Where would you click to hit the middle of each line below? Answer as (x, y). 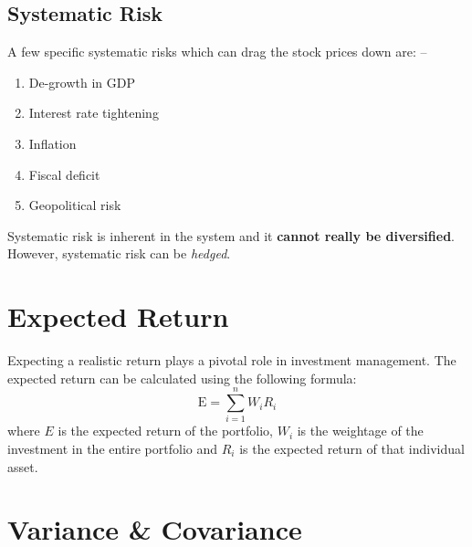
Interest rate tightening (94, 113)
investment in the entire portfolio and (113, 448)
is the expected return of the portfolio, (165, 431)
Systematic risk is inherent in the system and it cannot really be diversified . (231, 235)
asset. (23, 466)
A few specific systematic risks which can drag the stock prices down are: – (217, 52)
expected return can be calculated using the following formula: (182, 378)
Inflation (52, 143)
